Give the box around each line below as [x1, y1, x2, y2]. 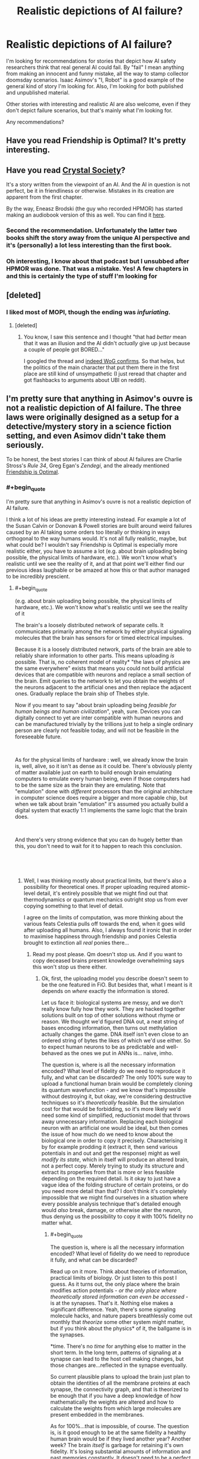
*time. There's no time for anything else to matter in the [50, 1342, 186, 1350]
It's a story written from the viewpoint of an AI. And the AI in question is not [6, 181, 190, 188]
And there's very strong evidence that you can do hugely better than [14, 836, 183, 843]
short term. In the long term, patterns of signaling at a [50, 1349, 181, 1356]
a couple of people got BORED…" [23, 346, 105, 353]
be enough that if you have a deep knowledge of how [50, 1392, 181, 1399]
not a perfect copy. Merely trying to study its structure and [41, 1162, 185, 1169]
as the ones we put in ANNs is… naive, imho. [64, 1049, 173, 1057]
